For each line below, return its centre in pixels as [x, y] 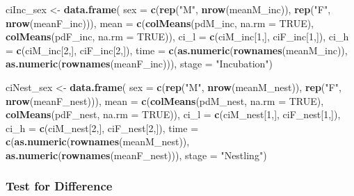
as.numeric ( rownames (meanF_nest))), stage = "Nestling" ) [136, 155]
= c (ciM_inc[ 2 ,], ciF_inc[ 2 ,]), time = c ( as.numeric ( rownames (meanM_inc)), [177, 50]
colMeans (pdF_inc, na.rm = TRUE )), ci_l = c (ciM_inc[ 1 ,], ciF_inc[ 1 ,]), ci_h [177, 36]
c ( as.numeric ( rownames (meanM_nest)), [98, 141]
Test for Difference [59, 186]
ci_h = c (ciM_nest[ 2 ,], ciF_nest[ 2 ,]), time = [102, 128]
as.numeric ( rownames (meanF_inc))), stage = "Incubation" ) [139, 64]
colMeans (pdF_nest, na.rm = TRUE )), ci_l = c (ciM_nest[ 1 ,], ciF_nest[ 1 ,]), [173, 114]
